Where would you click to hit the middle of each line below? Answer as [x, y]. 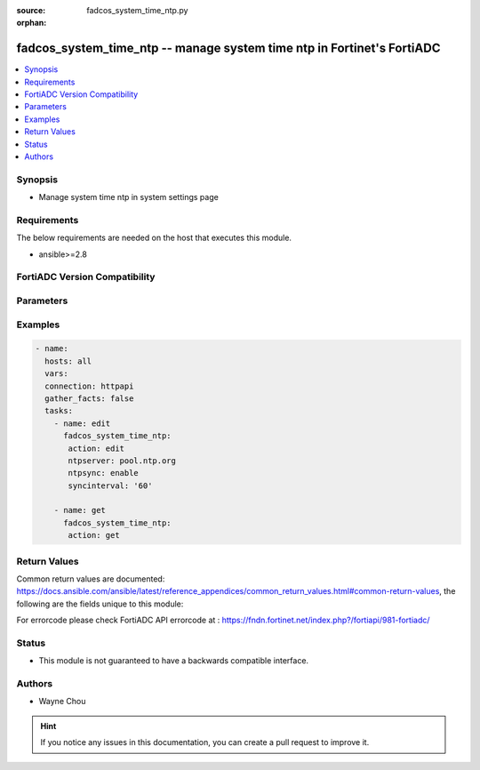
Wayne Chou [62, 702]
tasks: [59, 411]
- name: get [80, 510]
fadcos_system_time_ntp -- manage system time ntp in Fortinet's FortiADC [228, 48]
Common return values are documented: [91, 579]
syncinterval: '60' [110, 485]
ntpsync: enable [104, 473]
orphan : [32, 23]
